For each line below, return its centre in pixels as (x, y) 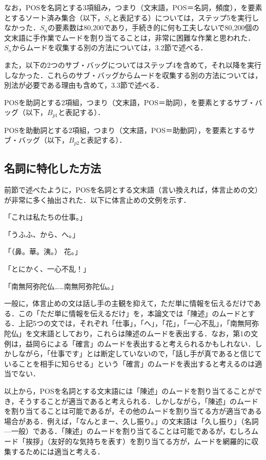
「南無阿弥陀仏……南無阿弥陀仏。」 (61, 286)
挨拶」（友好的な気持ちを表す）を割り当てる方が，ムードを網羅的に (138, 441)
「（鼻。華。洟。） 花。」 (43, 251)
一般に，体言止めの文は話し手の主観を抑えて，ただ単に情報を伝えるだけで (129, 303)
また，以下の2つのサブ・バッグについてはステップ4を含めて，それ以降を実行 (133, 64)
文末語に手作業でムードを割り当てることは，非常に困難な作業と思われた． (130, 37)
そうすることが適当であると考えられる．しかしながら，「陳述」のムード (138, 401)
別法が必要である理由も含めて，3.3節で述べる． (84, 85)
